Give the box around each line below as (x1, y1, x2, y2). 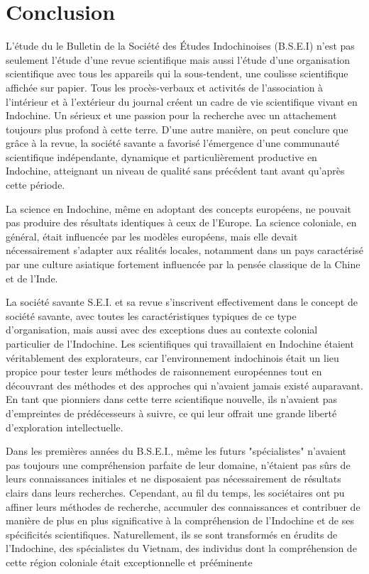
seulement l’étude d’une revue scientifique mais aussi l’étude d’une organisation (6, 52, 351, 67)
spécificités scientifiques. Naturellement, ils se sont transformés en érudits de (6, 526, 338, 541)
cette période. (6, 177, 65, 192)
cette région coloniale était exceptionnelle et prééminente (6, 554, 253, 569)
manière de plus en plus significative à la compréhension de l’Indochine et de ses (6, 513, 354, 528)
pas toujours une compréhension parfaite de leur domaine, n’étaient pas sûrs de (6, 457, 351, 472)
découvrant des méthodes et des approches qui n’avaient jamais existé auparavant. (6, 377, 363, 392)
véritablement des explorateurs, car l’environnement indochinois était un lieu (6, 350, 339, 365)
